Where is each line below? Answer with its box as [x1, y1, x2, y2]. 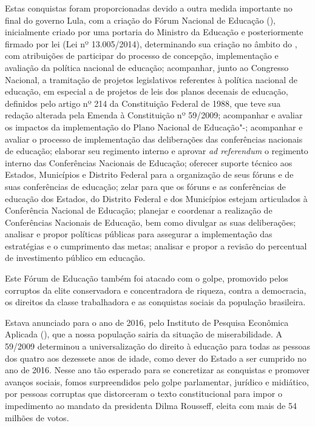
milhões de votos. [5, 411, 69, 424]
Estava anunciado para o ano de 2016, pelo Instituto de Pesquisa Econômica [5, 316, 289, 328]
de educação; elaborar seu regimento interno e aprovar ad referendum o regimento [5, 144, 308, 157]
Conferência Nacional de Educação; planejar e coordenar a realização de [5, 204, 273, 217]
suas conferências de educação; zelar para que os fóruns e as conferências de [5, 180, 286, 192]
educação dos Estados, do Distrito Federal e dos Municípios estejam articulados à [5, 192, 308, 205]
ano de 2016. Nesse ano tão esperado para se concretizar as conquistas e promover [5, 363, 310, 376]
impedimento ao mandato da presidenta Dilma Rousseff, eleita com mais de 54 [5, 399, 297, 411]
